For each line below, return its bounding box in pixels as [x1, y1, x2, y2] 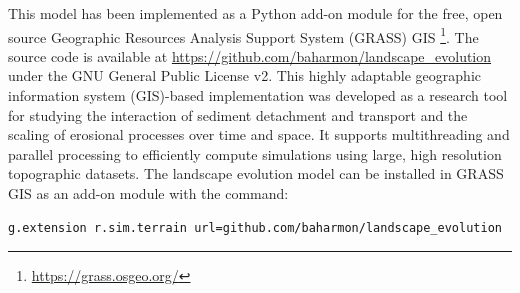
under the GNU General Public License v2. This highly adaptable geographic [8, 65, 482, 86]
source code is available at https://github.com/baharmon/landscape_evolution [8, 45, 492, 66]
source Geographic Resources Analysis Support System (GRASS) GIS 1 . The [8, 23, 479, 47]
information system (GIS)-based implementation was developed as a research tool [8, 85, 508, 106]
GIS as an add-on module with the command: [8, 183, 289, 203]
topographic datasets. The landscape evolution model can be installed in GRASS [8, 163, 504, 184]
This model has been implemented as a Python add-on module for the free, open [8, 3, 503, 23]
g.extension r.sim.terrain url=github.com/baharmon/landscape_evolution [8, 220, 502, 235]
